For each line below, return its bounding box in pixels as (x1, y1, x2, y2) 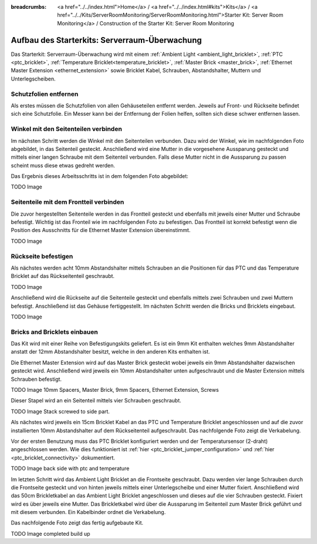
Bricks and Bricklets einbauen (11, 328, 98, 336)
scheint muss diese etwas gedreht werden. (11, 162, 116, 169)
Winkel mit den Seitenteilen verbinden (11, 125, 123, 133)
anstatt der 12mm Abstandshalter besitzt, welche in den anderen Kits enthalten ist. (11, 348, 210, 355)
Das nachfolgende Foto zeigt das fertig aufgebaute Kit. (11, 519, 144, 526)
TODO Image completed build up (11, 530, 90, 537)
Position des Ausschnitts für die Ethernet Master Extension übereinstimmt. (11, 227, 191, 234)
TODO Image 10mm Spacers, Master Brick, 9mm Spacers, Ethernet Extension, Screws (11, 386, 220, 393)
